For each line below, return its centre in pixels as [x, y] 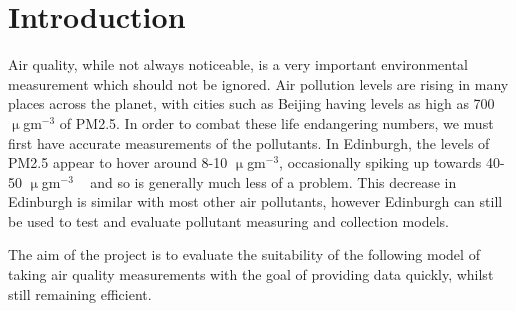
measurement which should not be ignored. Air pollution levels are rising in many [258, 83]
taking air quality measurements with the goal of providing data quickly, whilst [251, 274]
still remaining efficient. [80, 293]
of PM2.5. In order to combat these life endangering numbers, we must [276, 122]
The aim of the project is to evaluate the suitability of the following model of [244, 254]
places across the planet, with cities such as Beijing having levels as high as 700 [251, 103]
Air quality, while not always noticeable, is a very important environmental [238, 64]
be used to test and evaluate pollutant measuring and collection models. [228, 220]
